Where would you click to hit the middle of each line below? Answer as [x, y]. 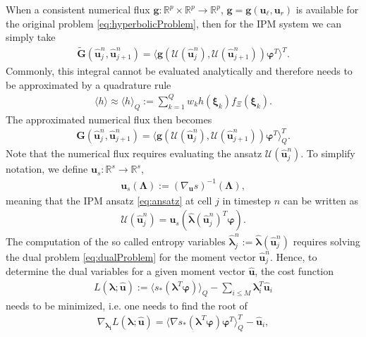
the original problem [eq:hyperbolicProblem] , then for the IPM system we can [174, 23]
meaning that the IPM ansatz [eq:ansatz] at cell [109, 200]
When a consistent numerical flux [78, 9]
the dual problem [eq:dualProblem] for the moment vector [131, 256]
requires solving [327, 241]
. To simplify [328, 153]
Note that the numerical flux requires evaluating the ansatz [134, 153]
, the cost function [294, 271]
